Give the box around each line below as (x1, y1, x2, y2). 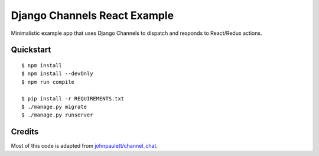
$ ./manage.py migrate (21, 103, 87, 110)
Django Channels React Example (11, 9, 174, 22)
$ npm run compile (21, 79, 75, 85)
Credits (11, 127, 39, 137)
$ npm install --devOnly (21, 70, 93, 77)
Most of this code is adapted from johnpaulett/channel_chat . (11, 142, 158, 149)
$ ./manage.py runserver (21, 112, 93, 118)
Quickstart (11, 45, 51, 55)
